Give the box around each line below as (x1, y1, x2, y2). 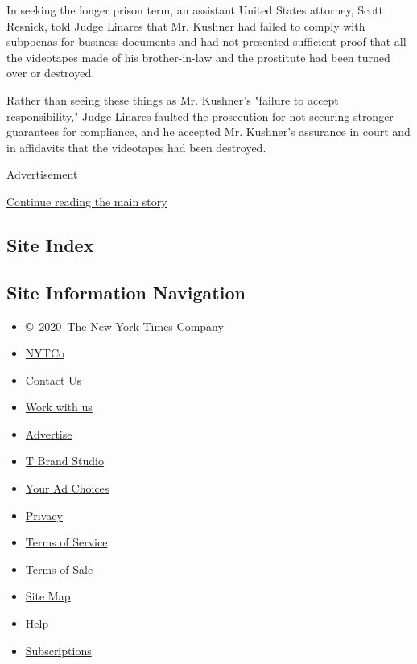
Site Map (25, 588, 71, 604)
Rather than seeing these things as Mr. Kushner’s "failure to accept (6, 91, 339, 108)
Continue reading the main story (6, 192, 167, 209)
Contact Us (25, 371, 82, 388)
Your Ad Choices (25, 480, 109, 497)
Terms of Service (25, 534, 108, 551)
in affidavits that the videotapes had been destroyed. (6, 138, 266, 155)
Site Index (6, 232, 94, 257)
